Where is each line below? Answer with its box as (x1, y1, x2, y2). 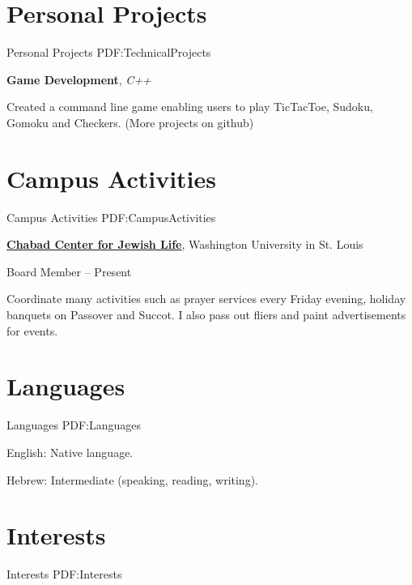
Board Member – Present (6, 263, 132, 280)
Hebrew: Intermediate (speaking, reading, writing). (6, 471, 258, 488)
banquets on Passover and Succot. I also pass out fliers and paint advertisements (6, 306, 406, 322)
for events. (6, 322, 58, 339)
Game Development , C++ (6, 70, 151, 88)
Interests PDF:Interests (6, 566, 122, 583)
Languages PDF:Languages (6, 416, 142, 433)
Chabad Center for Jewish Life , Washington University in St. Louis (6, 236, 363, 253)
